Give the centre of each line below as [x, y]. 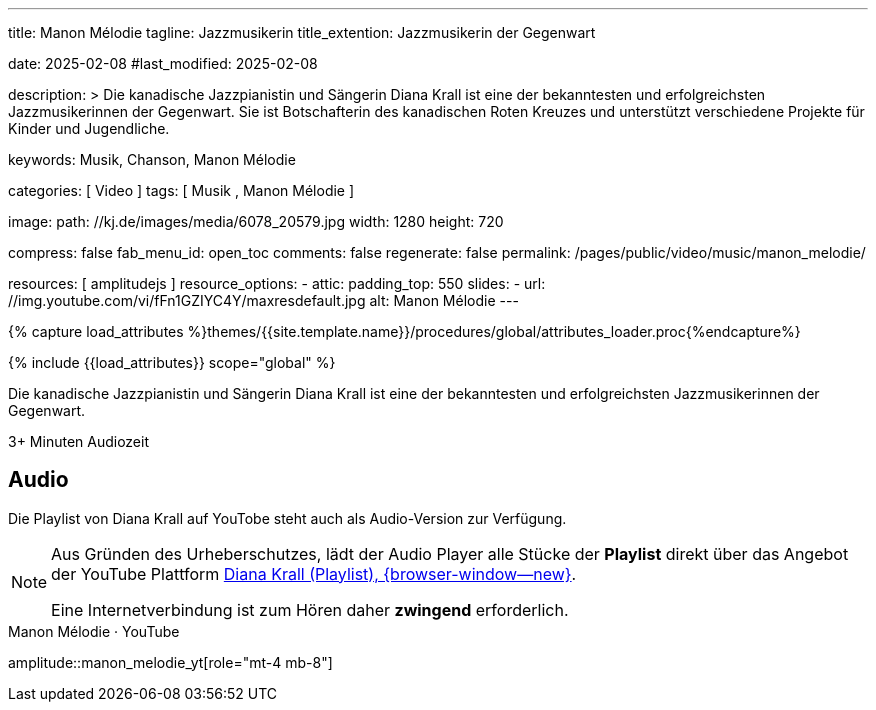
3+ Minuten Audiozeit [78, 441]
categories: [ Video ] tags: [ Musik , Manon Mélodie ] [181, 190]
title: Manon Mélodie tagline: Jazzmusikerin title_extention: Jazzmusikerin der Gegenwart [302, 32]
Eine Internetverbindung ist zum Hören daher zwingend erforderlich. [310, 609]
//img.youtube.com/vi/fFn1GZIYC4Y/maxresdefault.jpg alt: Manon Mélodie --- [263, 300]
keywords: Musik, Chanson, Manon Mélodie [152, 159]
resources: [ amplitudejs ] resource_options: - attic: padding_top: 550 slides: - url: [277, 283]
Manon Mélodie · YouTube [94, 631]
